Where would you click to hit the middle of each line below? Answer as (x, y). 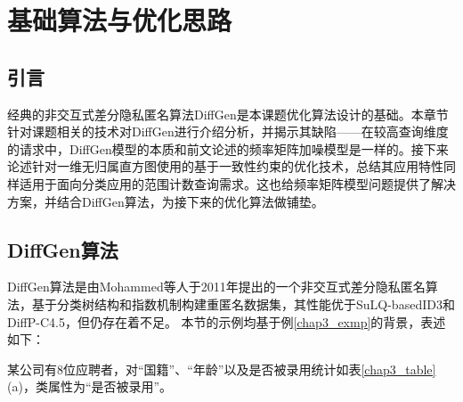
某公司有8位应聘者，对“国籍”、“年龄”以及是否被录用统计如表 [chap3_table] (222, 369)
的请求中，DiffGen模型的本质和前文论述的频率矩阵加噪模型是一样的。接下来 (228, 148)
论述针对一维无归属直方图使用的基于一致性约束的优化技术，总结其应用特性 (225, 166)
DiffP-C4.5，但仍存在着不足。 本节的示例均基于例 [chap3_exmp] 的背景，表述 (227, 321)
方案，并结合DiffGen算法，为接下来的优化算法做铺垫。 (166, 201)
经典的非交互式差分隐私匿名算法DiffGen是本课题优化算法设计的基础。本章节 (228, 114)
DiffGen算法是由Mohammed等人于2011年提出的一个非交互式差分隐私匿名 (216, 287)
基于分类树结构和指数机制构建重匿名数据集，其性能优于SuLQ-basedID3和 (243, 304)
